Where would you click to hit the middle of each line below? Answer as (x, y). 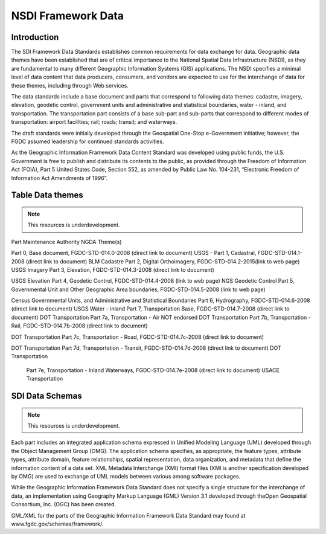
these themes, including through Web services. (70, 85)
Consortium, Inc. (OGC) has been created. (64, 504)
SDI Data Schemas (46, 396)
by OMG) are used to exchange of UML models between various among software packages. (126, 476)
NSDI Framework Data (67, 16)
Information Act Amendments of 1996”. (59, 178)
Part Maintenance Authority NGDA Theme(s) (66, 242)
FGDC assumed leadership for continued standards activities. (88, 141)
